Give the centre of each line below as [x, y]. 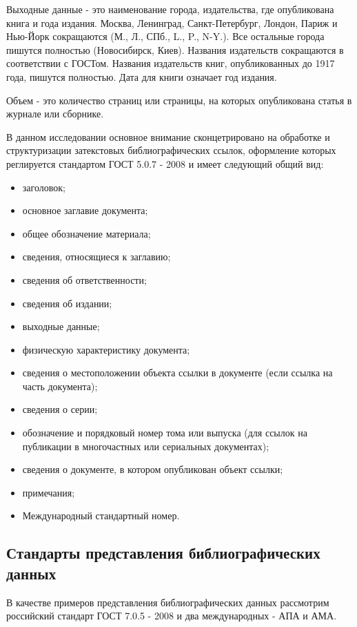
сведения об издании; [67, 303]
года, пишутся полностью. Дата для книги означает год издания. [142, 76]
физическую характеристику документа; [106, 349]
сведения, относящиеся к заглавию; [96, 257]
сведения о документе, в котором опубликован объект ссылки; [153, 469]
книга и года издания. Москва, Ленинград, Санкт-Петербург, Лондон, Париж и [172, 22]
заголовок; [44, 187]
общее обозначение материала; [86, 233]
